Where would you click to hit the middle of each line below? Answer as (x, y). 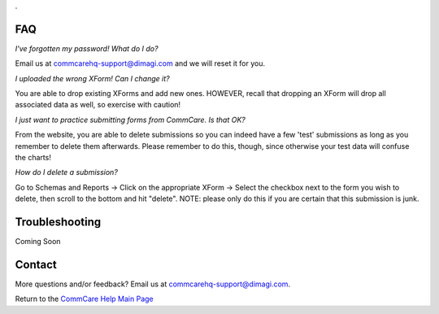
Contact (36, 264)
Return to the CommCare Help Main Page (84, 299)
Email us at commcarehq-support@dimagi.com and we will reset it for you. (140, 63)
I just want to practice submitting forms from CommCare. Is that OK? (130, 120)
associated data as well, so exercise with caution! (98, 105)
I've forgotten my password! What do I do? (87, 48)
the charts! (33, 158)
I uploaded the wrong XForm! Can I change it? (92, 78)
